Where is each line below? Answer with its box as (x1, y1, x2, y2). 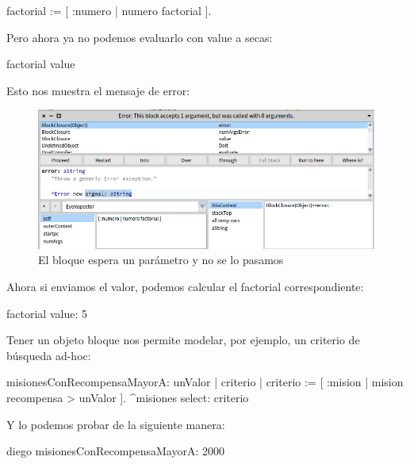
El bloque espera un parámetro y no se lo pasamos (38, 251, 284, 268)
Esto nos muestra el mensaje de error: (6, 82, 190, 98)
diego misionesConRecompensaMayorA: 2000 (6, 443, 225, 459)
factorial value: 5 (6, 305, 87, 321)
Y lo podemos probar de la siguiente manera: (6, 416, 225, 432)
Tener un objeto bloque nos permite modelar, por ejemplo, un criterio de (6, 332, 360, 348)
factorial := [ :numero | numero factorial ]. (6, 2, 212, 18)
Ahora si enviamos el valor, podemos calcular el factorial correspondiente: (6, 278, 364, 294)
